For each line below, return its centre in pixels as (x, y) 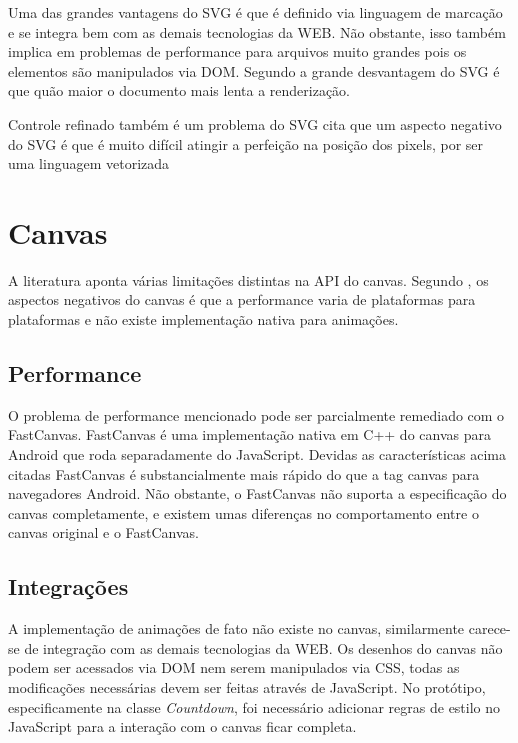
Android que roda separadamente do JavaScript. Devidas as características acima (257, 454)
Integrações (68, 586)
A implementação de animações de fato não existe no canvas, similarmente (236, 628)
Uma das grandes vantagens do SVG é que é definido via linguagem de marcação (255, 12)
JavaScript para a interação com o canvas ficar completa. (182, 726)
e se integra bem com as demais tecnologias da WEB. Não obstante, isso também (257, 31)
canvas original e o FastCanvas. (104, 532)
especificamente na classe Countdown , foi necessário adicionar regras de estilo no (254, 706)
